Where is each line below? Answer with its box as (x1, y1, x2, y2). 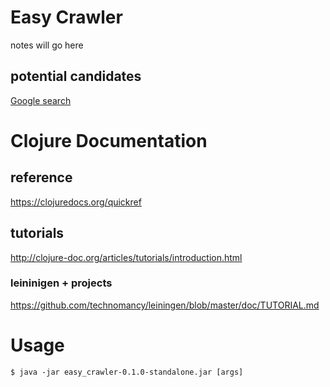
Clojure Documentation (10, 129, 208, 152)
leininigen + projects (10, 276, 113, 290)
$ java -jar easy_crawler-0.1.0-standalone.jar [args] (10, 367, 244, 377)
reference (10, 169, 73, 186)
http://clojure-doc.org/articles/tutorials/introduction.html (10, 251, 243, 263)
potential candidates (10, 68, 142, 85)
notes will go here (10, 39, 84, 51)
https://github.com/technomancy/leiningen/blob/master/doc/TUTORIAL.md (10, 299, 320, 311)
